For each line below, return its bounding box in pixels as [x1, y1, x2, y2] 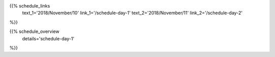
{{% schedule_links [9, 3, 50, 9]
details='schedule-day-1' [22, 35, 75, 41]
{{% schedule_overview [9, 28, 60, 35]
